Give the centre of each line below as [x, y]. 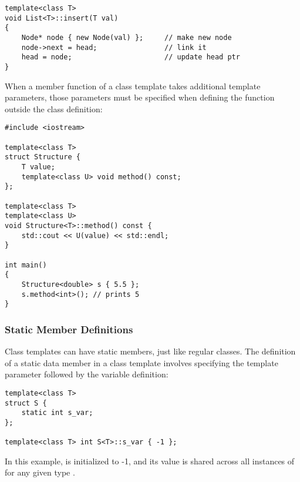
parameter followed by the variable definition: [87, 374]
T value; [38, 167]
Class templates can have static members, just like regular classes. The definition [150, 351]
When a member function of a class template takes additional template [133, 86]
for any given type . [40, 472]
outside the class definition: [54, 108]
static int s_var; [57, 413]
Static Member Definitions [69, 329]
